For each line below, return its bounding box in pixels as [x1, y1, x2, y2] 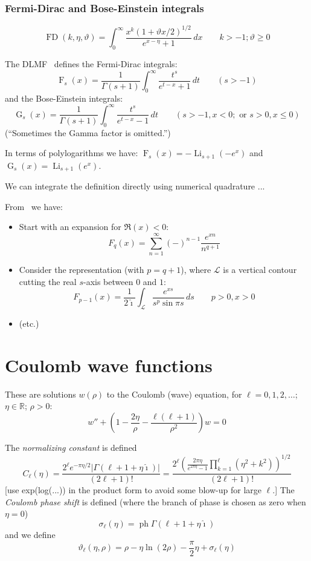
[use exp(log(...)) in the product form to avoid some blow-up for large [5, 484, 261, 496]
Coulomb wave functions [5, 352, 213, 377]
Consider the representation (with [19, 263, 144, 276]
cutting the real [19, 275, 77, 287]
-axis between [83, 275, 133, 287]
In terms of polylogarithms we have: [5, 146, 138, 159]
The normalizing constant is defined [5, 441, 137, 454]
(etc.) [19, 317, 39, 330]
